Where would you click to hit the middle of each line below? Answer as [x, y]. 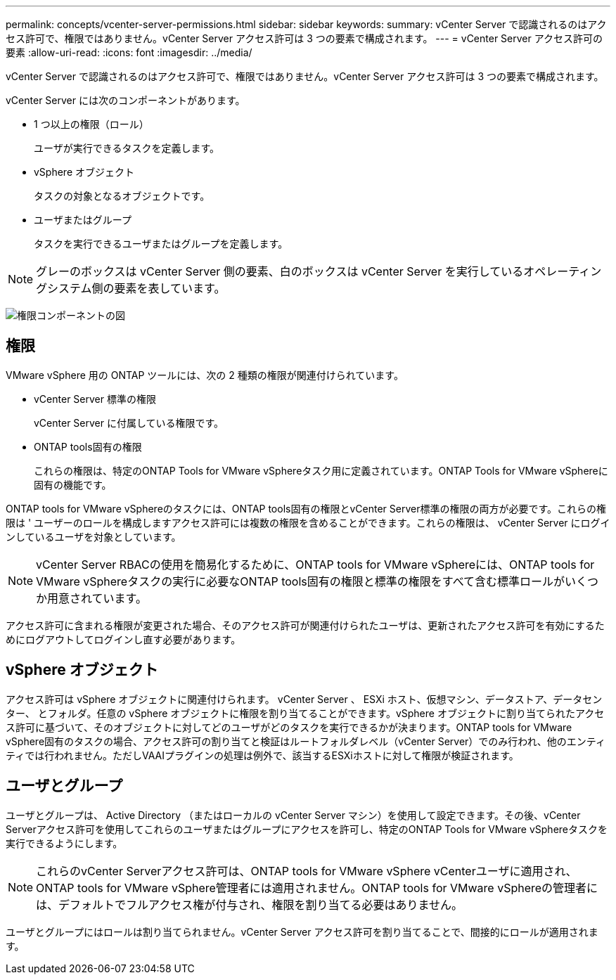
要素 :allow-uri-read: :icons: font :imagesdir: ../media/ [129, 52]
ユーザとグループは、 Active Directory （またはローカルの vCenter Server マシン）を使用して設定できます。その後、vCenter [293, 815]
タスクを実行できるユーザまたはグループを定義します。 [161, 244]
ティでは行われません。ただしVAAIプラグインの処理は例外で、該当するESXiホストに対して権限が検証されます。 [262, 755]
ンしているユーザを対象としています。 [94, 536]
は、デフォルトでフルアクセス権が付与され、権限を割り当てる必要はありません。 [249, 904]
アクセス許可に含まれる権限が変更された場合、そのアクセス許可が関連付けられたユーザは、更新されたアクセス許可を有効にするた [305, 625]
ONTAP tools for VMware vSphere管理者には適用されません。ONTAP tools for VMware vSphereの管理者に [317, 888]
